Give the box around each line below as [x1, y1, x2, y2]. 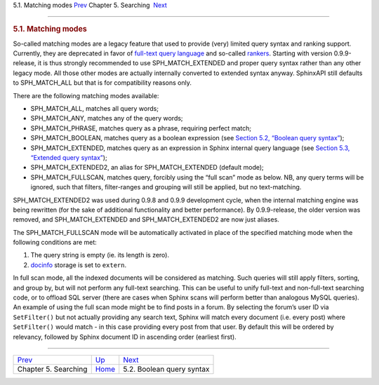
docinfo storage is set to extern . [30, 260, 126, 269]
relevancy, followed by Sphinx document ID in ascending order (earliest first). [13, 332, 237, 341]
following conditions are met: [13, 238, 98, 247]
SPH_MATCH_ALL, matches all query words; [30, 104, 159, 112]
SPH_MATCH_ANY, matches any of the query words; [30, 114, 183, 123]
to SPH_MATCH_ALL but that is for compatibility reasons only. [13, 79, 192, 87]
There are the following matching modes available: [13, 91, 159, 100]
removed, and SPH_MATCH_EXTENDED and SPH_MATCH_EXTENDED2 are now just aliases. [13, 215, 280, 224]
